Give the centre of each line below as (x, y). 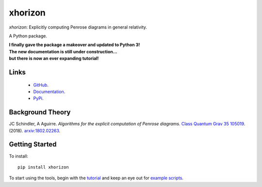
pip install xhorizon (43, 167)
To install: (19, 156)
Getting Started (33, 145)
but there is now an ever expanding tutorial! (54, 59)
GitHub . (41, 85)
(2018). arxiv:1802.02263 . (35, 130)
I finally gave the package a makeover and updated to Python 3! (74, 45)
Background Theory (40, 112)
